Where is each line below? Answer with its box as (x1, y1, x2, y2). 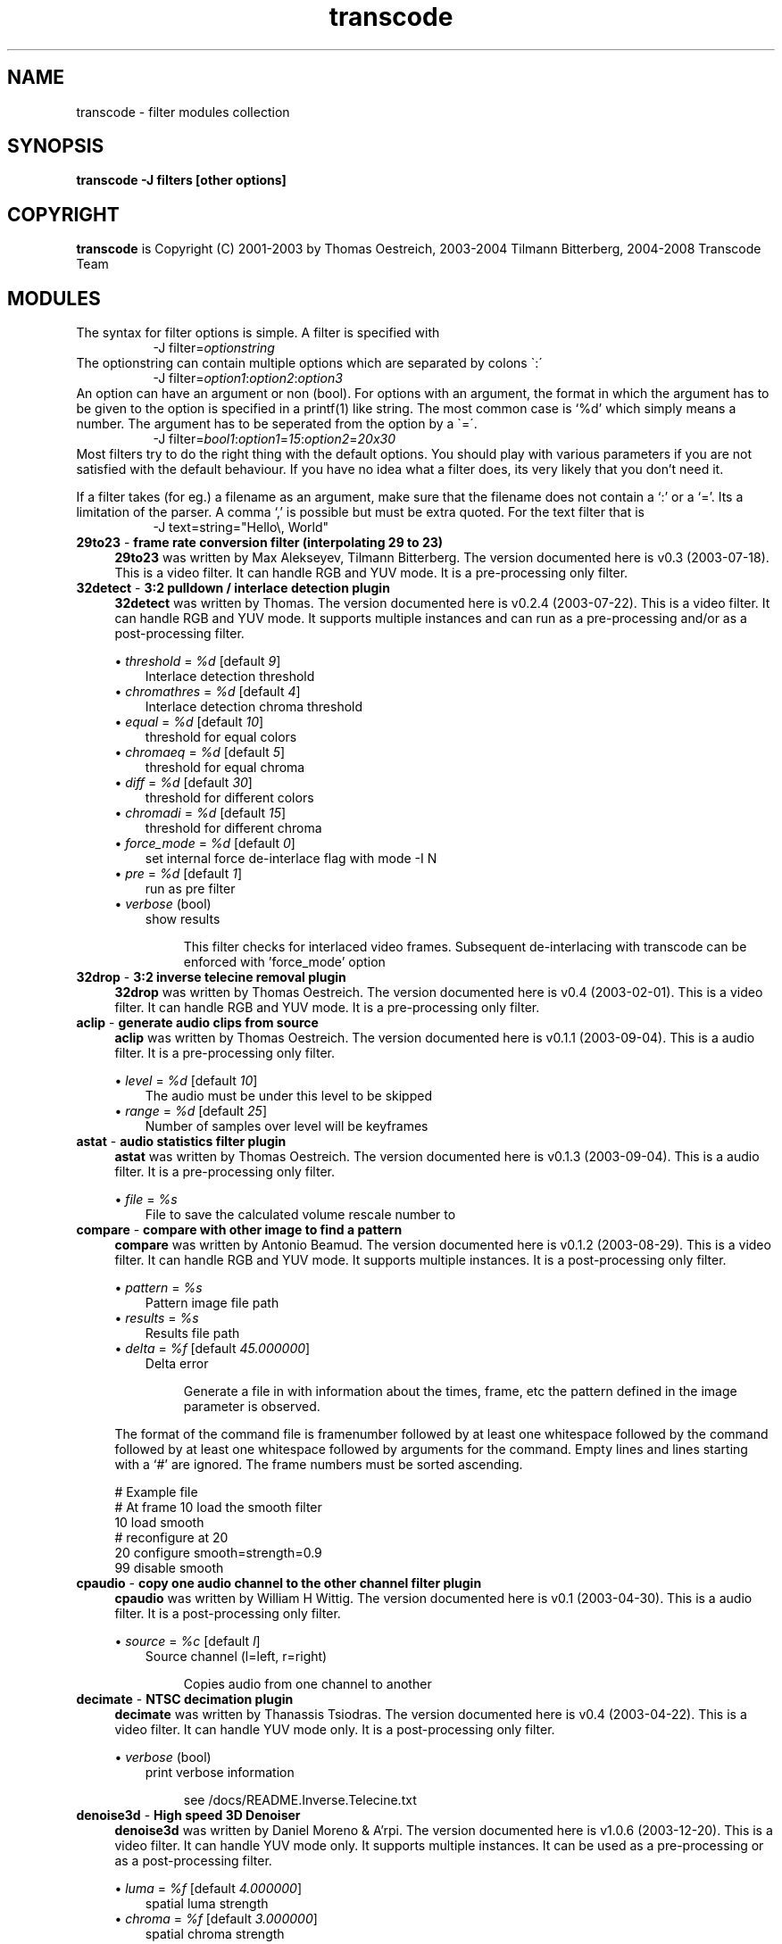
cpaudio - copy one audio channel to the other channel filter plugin (76, 1575, 482, 1591)
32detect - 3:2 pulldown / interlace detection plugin (76, 580, 390, 596)
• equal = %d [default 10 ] (114, 714, 264, 730)
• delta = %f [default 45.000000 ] (114, 1341, 311, 1357)
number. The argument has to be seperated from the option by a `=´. (76, 416, 478, 432)
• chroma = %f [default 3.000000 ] (114, 1911, 318, 1927)
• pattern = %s (114, 1280, 203, 1296)
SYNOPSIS (7, 135, 104, 158)
